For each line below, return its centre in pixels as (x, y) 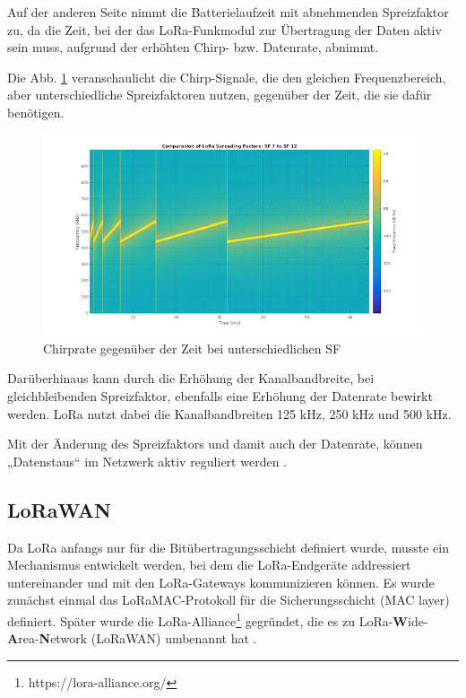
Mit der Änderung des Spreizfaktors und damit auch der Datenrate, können (215, 444)
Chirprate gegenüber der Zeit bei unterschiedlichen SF (192, 348)
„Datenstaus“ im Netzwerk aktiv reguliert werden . (147, 461)
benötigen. (36, 112)
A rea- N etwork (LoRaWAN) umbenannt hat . (132, 638)
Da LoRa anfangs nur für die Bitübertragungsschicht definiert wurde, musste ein (228, 547)
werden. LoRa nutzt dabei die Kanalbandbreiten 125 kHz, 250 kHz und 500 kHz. (229, 413)
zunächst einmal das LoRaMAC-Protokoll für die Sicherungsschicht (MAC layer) (229, 600)
